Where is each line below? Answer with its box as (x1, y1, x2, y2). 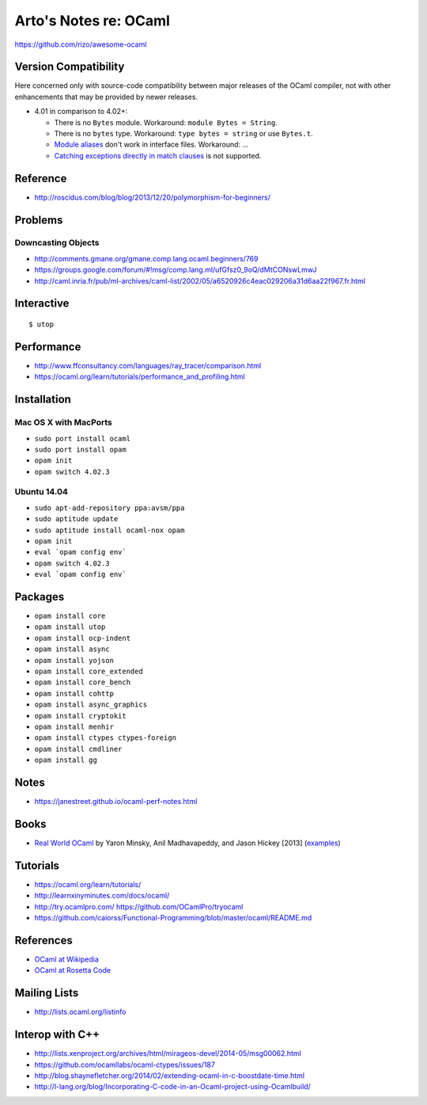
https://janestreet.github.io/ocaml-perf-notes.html (34, 797, 198, 806)
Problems (14, 213, 63, 227)
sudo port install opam (34, 444, 127, 454)
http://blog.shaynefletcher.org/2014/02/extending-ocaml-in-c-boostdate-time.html (34, 1070, 304, 1080)
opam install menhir (34, 722, 115, 731)
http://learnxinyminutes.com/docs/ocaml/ (34, 891, 170, 901)
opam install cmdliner (34, 745, 123, 753)
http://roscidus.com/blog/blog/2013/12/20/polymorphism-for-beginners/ (34, 192, 270, 202)
